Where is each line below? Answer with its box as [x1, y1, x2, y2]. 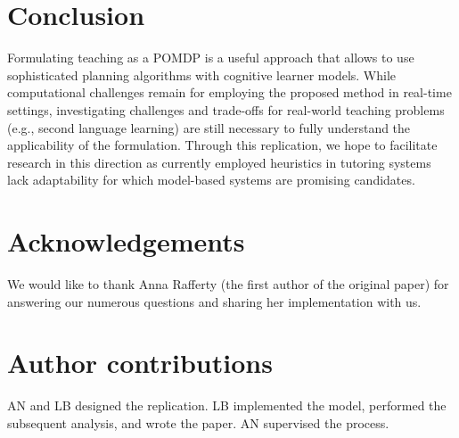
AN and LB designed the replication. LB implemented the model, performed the [7, 396, 447, 415]
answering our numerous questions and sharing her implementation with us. [7, 292, 422, 310]
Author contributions [7, 344, 273, 381]
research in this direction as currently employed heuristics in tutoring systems [7, 153, 431, 171]
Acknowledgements [7, 223, 245, 260]
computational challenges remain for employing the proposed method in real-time [7, 83, 452, 102]
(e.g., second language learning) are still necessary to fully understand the [7, 118, 411, 136]
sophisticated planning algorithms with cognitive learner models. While [7, 65, 397, 84]
